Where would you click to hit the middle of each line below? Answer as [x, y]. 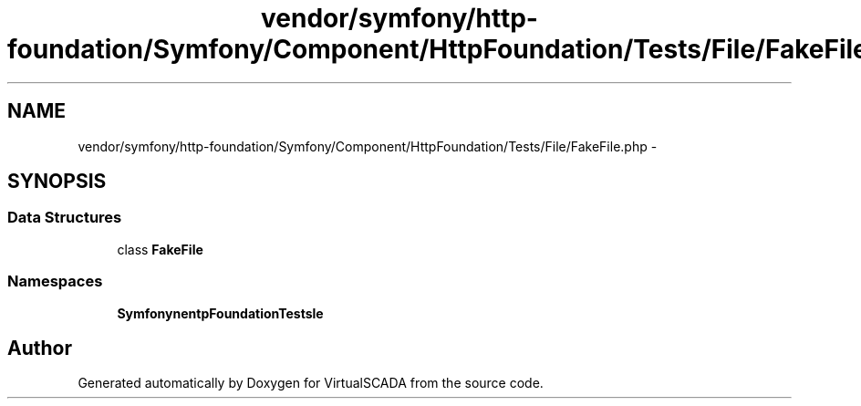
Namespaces [55, 281]
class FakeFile [160, 249]
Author [40, 348]
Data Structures [65, 218]
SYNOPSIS [57, 182]
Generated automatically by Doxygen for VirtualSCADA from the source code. [311, 383]
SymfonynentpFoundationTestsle [220, 313]
